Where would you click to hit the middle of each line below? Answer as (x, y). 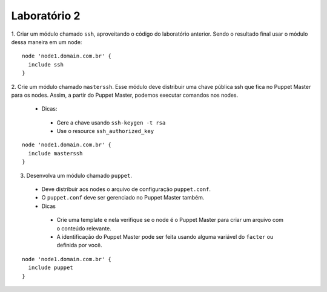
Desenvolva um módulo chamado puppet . (79, 175)
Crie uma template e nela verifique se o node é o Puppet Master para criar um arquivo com (170, 220)
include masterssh (55, 153)
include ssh (46, 64)
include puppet (51, 268)
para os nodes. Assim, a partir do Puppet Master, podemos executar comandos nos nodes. (125, 95)
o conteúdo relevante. (84, 228)
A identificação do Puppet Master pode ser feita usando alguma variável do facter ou (165, 236)
